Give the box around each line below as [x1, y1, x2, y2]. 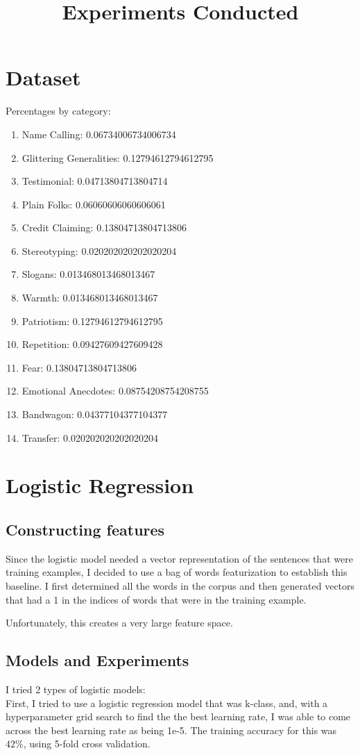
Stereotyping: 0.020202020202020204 [22, 243, 177, 258]
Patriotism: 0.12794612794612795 [22, 313, 163, 328]
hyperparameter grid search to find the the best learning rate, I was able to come [6, 709, 351, 724]
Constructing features [6, 518, 165, 540]
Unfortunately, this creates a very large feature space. [6, 615, 233, 630]
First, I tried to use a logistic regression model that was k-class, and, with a [6, 695, 328, 710]
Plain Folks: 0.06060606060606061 [22, 197, 166, 211]
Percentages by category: [6, 103, 111, 118]
